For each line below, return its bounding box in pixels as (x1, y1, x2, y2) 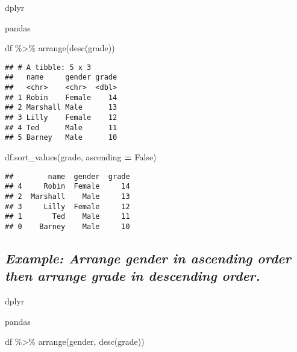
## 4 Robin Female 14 (5, 182, 130, 191)
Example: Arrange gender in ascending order (5, 248, 292, 267)
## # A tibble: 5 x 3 (5, 63, 92, 72)
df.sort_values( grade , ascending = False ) (5, 151, 157, 163)
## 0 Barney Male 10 (5, 222, 130, 231)
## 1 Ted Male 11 (5, 212, 130, 221)
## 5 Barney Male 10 (5, 133, 117, 142)
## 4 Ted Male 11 (5, 123, 117, 132)
